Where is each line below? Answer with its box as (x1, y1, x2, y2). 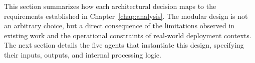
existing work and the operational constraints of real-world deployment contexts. (4, 30, 251, 40)
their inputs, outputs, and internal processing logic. (4, 49, 161, 60)
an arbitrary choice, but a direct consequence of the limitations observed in (4, 20, 235, 31)
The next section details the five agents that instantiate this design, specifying (4, 40, 244, 50)
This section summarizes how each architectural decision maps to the (4, 1, 216, 11)
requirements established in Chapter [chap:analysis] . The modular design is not (4, 10, 248, 21)
